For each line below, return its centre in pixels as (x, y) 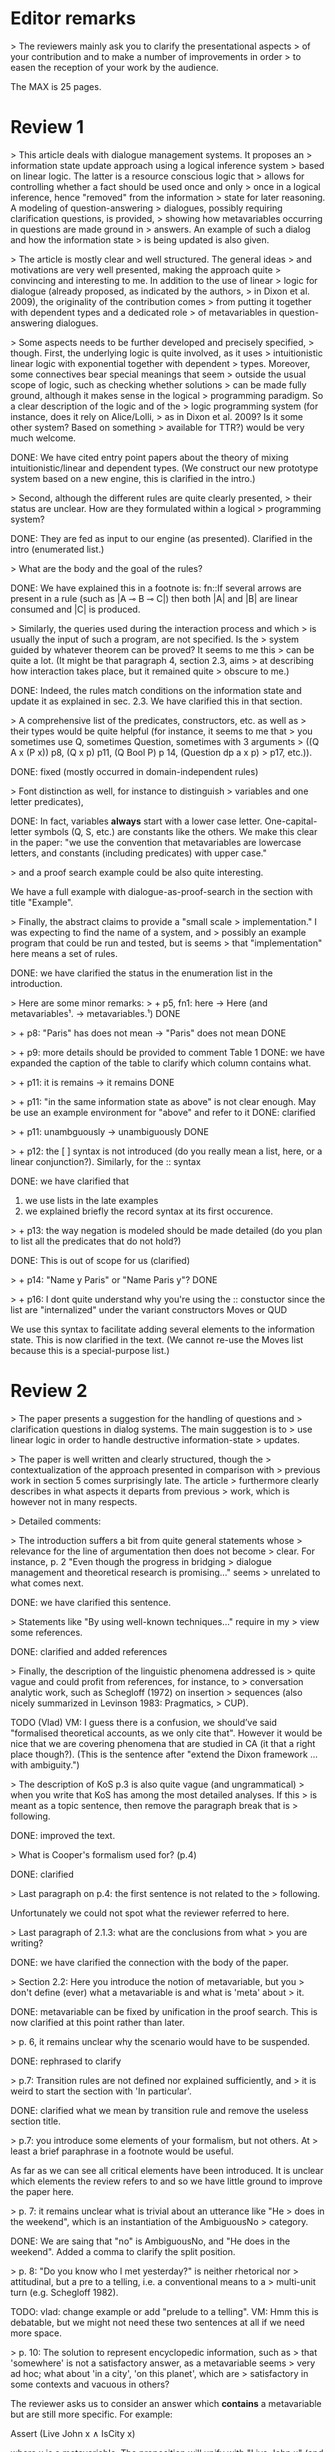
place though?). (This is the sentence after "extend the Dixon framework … (164, 1754)
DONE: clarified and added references (89, 1651)
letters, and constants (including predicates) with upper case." (138, 853)
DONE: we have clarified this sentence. (91, 1602)
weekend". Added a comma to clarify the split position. (123, 2251)
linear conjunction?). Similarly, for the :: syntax (106, 1161)
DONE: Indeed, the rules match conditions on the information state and (156, 690)
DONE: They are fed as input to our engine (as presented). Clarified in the (161, 538)
